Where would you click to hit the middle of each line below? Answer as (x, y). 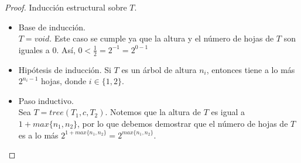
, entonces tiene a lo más (251, 69)
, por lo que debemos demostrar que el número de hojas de (183, 123)
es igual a (228, 112)
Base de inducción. (52, 27)
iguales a (34, 49)
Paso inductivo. (46, 100)
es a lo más (38, 135)
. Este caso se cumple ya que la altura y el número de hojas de (162, 38)
